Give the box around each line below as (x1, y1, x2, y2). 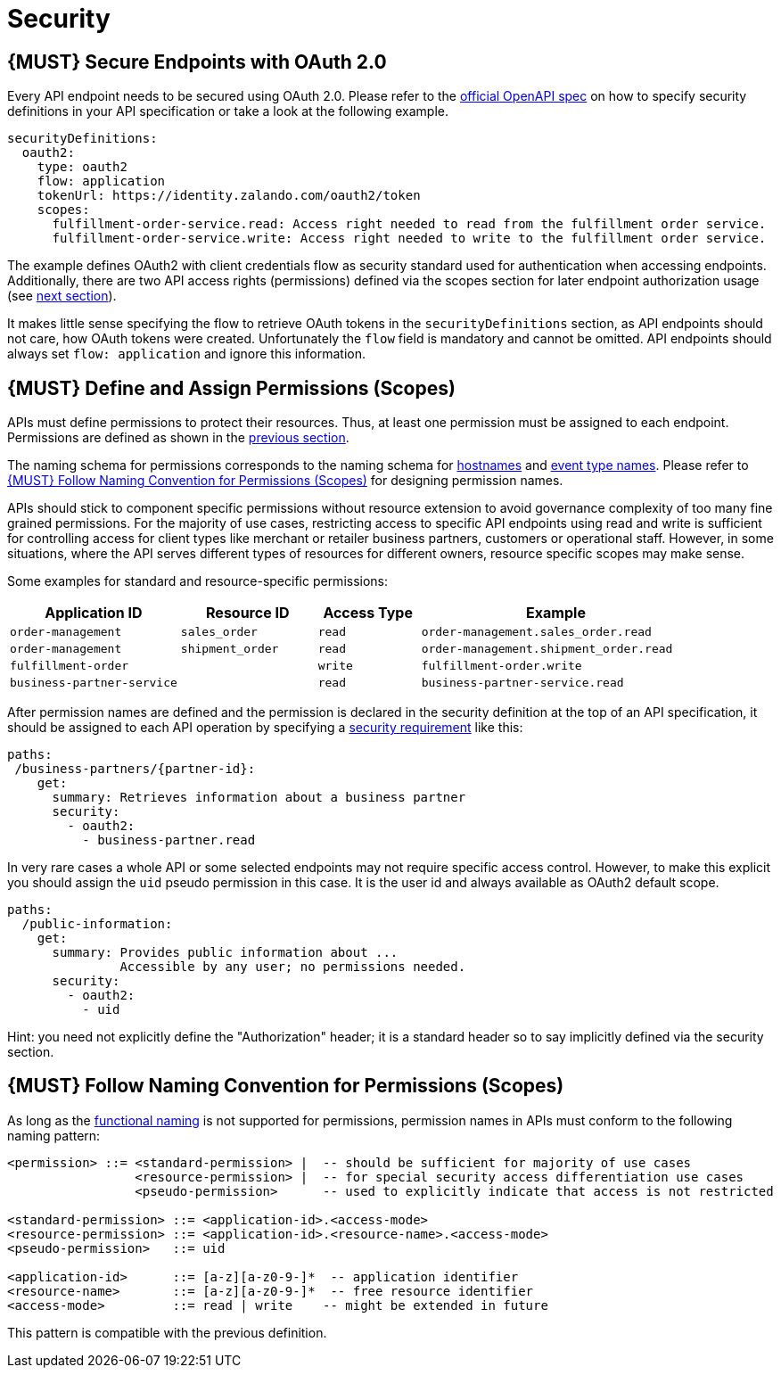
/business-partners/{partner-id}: (14, 762, 256, 777)
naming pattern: (7, 1127, 101, 1143)
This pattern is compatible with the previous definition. (7, 1324, 327, 1340)
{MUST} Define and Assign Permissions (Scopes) (7, 376, 456, 399)
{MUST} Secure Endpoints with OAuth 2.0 (7, 50, 387, 73)
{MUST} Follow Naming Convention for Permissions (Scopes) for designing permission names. (7, 473, 563, 489)
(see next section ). (7, 288, 117, 304)
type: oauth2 (37, 160, 127, 175)
